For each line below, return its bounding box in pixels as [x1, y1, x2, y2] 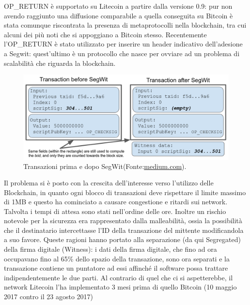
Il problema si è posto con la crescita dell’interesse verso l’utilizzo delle [4, 177, 214, 187]
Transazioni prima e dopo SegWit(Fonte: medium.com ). [23, 161, 187, 171]
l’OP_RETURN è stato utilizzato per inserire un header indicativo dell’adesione [4, 39, 243, 49]
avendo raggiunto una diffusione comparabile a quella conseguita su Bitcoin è [4, 10, 233, 20]
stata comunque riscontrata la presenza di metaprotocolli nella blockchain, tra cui [4, 20, 247, 30]
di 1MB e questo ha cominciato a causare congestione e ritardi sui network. [4, 197, 228, 207]
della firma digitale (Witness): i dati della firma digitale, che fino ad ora [4, 244, 217, 254]
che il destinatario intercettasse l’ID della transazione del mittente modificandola [4, 225, 244, 235]
